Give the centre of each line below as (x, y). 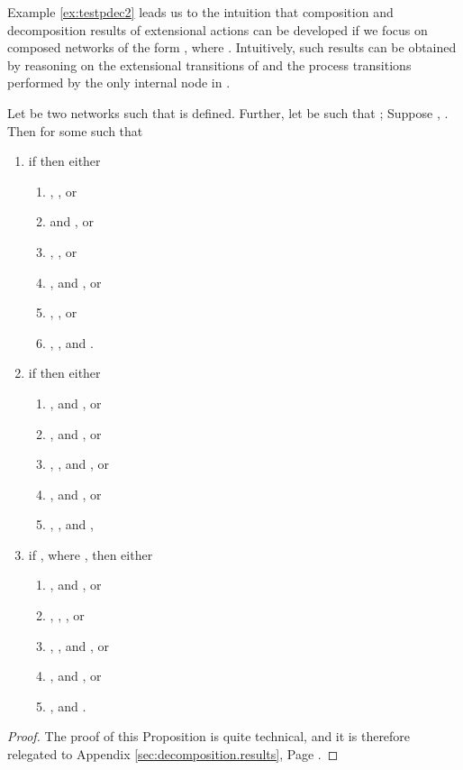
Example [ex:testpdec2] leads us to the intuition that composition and (200, 12)
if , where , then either (91, 554)
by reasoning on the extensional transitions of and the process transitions (209, 64)
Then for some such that (75, 130)
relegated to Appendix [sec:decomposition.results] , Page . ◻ (173, 754)
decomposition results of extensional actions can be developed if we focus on (218, 29)
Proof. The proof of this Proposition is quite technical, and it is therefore (209, 736)
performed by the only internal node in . (119, 82)
